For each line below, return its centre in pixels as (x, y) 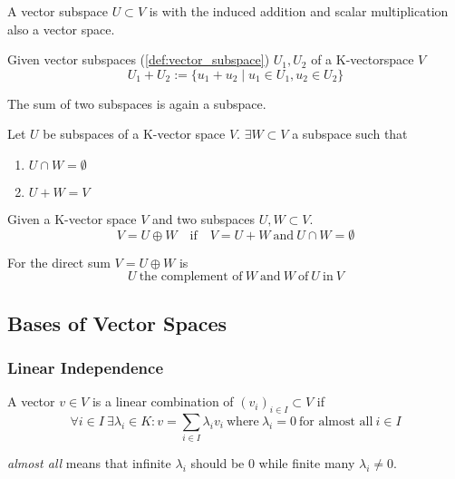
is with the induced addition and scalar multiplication (299, 11)
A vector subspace (58, 11)
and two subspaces (204, 218)
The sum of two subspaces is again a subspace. (137, 103)
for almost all (336, 421)
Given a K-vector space (72, 218)
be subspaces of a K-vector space (134, 134)
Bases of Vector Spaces (117, 323)
